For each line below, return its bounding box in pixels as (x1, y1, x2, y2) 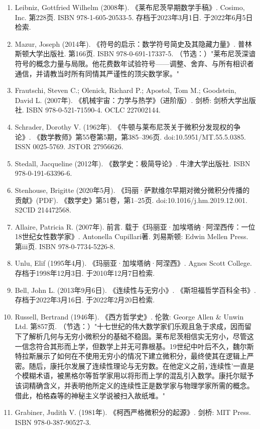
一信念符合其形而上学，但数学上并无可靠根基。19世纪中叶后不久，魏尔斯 (15, 341, 254, 351)
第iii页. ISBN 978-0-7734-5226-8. (15, 241, 115, 251)
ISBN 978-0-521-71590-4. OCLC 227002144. (26, 104, 161, 115)
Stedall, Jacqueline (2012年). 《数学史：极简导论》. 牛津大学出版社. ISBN (15, 158, 250, 168)
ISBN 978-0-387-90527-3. (15, 416, 91, 427)
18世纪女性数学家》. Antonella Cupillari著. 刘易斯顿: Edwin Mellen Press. (15, 231, 248, 242)
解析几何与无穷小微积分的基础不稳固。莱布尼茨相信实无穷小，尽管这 (29, 331, 254, 342)
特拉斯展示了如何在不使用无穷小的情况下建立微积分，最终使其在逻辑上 (15, 351, 247, 361)
